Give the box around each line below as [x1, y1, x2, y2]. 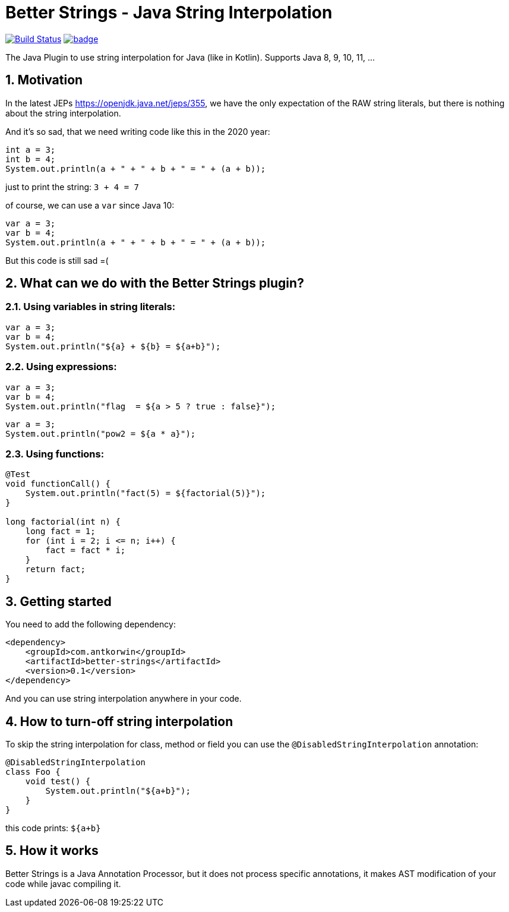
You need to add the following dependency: [5, 619, 176, 630]
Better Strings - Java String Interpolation [5, 2, 333, 23]
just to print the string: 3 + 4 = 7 [5, 181, 139, 192]
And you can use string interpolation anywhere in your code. [5, 693, 242, 704]
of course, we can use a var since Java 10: [5, 200, 175, 210]
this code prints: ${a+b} [5, 823, 101, 833]
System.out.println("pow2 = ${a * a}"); [5, 428, 196, 438]
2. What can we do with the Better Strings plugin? [5, 276, 304, 291]
